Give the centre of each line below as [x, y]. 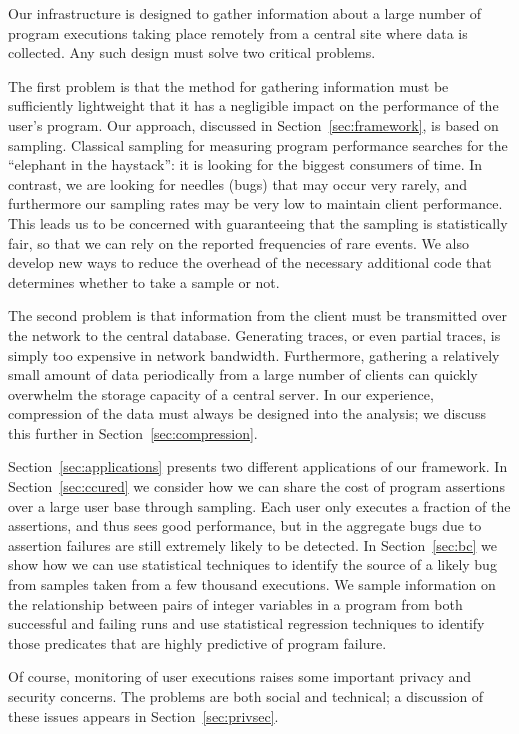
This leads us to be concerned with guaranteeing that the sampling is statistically [258, 222]
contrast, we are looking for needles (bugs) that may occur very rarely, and [238, 183]
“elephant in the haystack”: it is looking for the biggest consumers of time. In [245, 164]
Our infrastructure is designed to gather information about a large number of [245, 13]
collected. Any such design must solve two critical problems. [192, 52]
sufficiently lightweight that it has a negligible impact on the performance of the [253, 105]
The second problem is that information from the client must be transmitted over [258, 315]
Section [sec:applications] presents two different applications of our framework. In [258, 466]
